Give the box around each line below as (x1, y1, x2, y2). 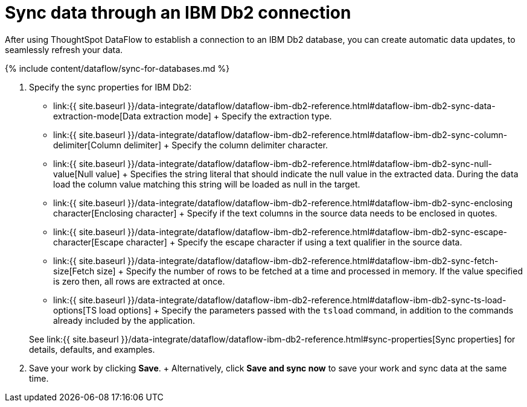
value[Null (53, 168, 94, 179)
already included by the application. (53, 315, 195, 326)
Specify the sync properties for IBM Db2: (29, 81, 192, 92)
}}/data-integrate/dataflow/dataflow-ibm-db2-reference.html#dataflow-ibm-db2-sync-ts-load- (127, 294, 506, 305)
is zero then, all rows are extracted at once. (53, 276, 225, 286)
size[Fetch (53, 265, 95, 276)
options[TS (53, 304, 97, 315)
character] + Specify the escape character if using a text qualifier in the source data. (126, 236, 462, 247)
